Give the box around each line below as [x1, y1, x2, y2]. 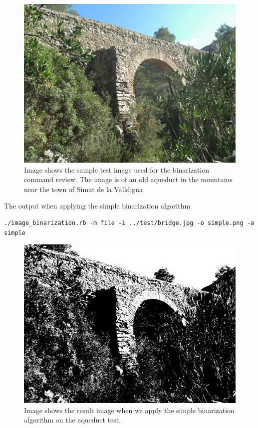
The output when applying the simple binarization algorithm [4, 201, 191, 211]
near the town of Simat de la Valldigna [24, 184, 143, 194]
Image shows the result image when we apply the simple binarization [24, 405, 235, 415]
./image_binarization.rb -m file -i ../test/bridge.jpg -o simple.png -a [4, 219, 255, 226]
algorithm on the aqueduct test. [24, 415, 121, 425]
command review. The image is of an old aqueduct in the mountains [24, 174, 233, 185]
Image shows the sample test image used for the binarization [24, 164, 210, 175]
